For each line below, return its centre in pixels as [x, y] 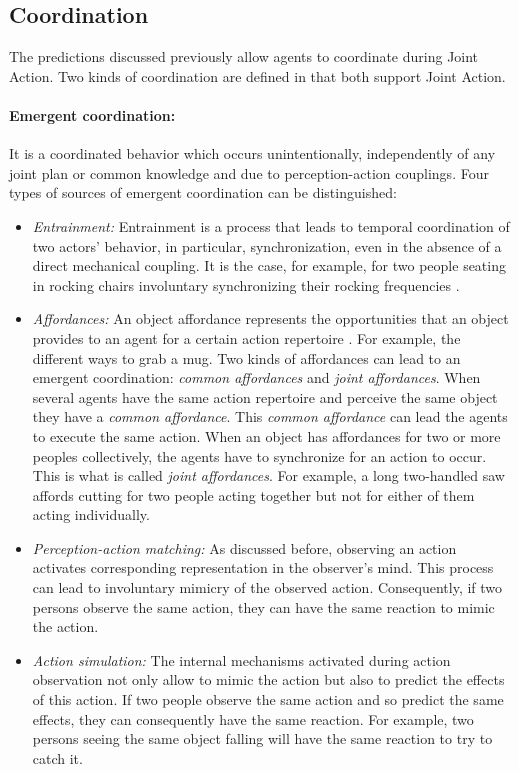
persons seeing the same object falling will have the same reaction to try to [262, 738]
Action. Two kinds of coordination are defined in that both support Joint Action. [257, 75]
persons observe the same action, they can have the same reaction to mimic [263, 606]
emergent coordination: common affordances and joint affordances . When [256, 377]
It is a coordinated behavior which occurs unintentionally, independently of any [252, 153]
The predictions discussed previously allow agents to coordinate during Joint [244, 56]
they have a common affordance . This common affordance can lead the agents [270, 416]
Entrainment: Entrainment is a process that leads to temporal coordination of [271, 225]
